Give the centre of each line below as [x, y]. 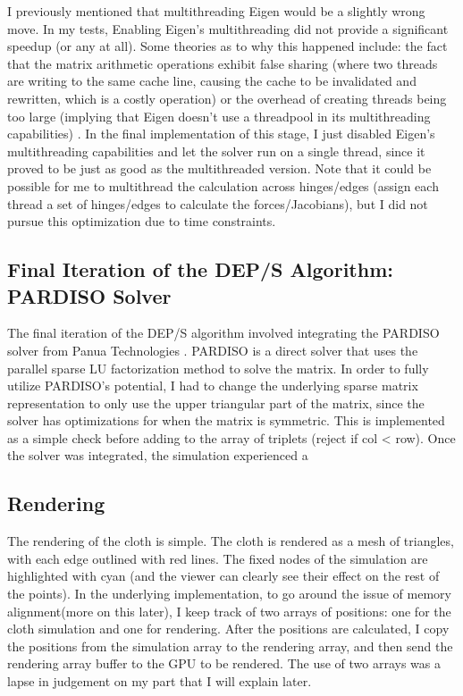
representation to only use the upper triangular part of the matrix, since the [216, 403]
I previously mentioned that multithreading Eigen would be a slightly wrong [216, 11]
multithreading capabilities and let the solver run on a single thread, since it [216, 151]
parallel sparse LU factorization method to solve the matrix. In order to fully [218, 368]
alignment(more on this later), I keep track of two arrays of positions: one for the [229, 611]
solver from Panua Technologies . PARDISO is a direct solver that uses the [213, 350]
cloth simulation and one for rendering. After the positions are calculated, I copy [228, 629]
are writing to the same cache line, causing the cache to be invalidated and [212, 81]
